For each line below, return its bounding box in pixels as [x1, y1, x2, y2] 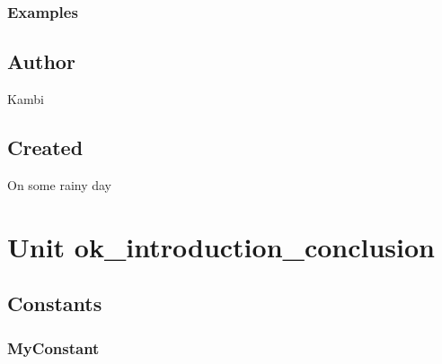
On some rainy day [7, 175, 112, 194]
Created [7, 134, 84, 161]
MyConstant [7, 336, 100, 359]
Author [7, 48, 75, 75]
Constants [7, 290, 102, 317]
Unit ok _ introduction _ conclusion [7, 228, 435, 264]
